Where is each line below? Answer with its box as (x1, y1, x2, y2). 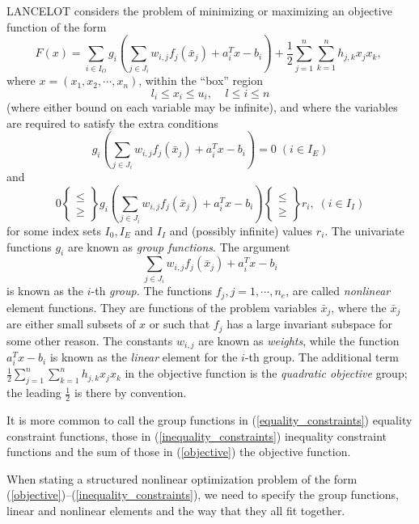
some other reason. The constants (6, 332, 173, 349)
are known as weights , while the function (198, 332, 400, 349)
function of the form (6, 18, 107, 35)
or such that (149, 315, 210, 332)
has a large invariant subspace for (226, 315, 393, 332)
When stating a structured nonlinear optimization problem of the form (6, 470, 358, 487)
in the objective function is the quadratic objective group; (125, 365, 408, 382)
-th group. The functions (91, 282, 213, 299)
